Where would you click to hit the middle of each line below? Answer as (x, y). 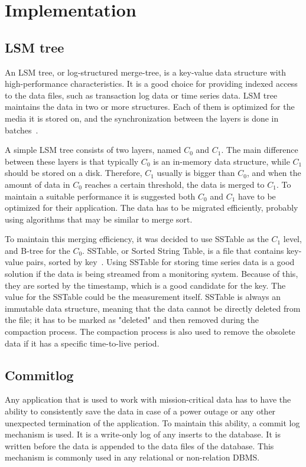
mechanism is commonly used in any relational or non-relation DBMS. (132, 457)
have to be (257, 196)
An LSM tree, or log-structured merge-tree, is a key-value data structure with (145, 72)
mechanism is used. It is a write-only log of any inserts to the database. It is (143, 434)
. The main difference (260, 150)
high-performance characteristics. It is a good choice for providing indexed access (151, 84)
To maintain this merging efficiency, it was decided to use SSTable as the (137, 239)
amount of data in (38, 184)
